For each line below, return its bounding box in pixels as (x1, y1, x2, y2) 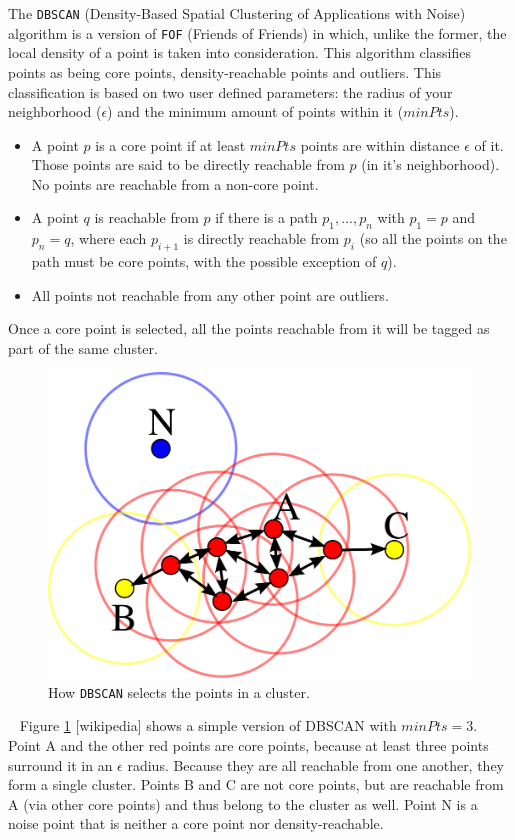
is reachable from (94, 207, 199, 228)
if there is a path (215, 207, 318, 228)
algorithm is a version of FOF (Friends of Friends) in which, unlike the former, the (8, 22, 507, 43)
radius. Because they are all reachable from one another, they (127, 754, 505, 775)
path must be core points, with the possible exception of (31, 251, 377, 272)
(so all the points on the (359, 228, 507, 249)
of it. (474, 134, 504, 155)
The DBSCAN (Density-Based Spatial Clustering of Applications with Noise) (8, 3, 466, 23)
